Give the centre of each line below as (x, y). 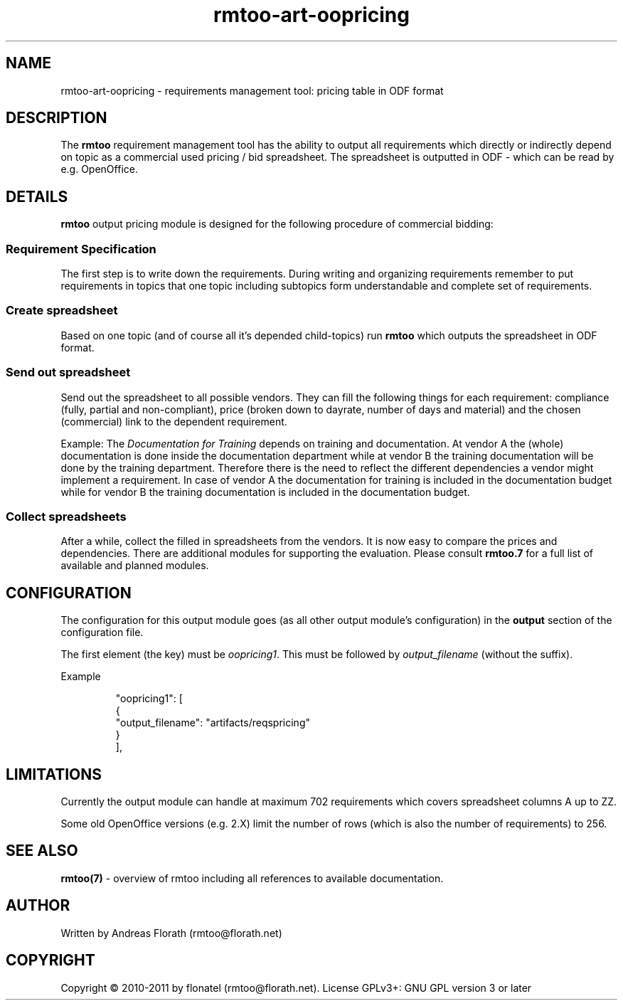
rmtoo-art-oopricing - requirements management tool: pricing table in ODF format (252, 90)
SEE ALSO (42, 851)
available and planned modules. (135, 566)
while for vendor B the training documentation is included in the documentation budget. (265, 492)
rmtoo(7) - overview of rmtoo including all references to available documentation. (252, 878)
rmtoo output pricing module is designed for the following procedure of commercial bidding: (277, 224)
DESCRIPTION (57, 118)
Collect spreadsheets (66, 516)
